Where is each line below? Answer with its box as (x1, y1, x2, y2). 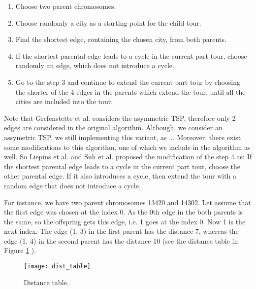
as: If (236, 151, 252, 162)
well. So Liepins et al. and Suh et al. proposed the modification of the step (4, 151, 229, 162)
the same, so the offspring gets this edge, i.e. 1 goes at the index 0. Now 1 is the (4, 216, 246, 226)
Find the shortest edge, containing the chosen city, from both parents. (15, 34, 226, 44)
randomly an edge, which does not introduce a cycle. (15, 60, 174, 71)
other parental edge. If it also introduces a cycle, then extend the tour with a (4, 171, 237, 181)
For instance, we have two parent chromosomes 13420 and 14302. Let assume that (4, 197, 251, 207)
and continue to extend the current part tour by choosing (67, 76, 240, 87)
